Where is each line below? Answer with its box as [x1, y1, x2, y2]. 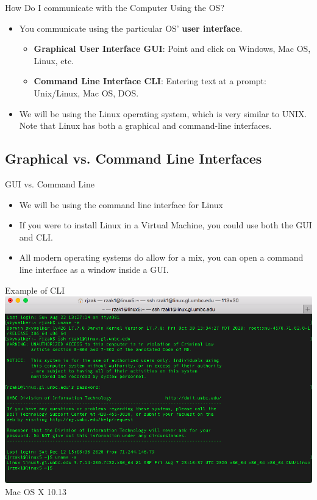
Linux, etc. [34, 54, 74, 67]
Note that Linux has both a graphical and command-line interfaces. [19, 119, 272, 132]
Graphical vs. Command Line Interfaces [5, 149, 262, 168]
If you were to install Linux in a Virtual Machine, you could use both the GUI [19, 219, 312, 231]
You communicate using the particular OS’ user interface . [19, 21, 243, 34]
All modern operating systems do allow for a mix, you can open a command [19, 251, 304, 264]
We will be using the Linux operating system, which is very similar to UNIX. [19, 107, 307, 120]
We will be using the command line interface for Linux [19, 198, 223, 211]
